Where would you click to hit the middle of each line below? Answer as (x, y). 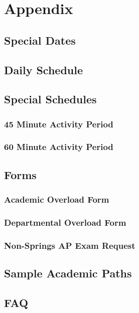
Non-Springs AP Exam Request (70, 245)
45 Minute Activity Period (59, 124)
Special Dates (40, 40)
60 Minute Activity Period (59, 147)
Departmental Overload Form (65, 222)
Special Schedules (50, 99)
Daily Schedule (44, 69)
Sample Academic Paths (68, 273)
